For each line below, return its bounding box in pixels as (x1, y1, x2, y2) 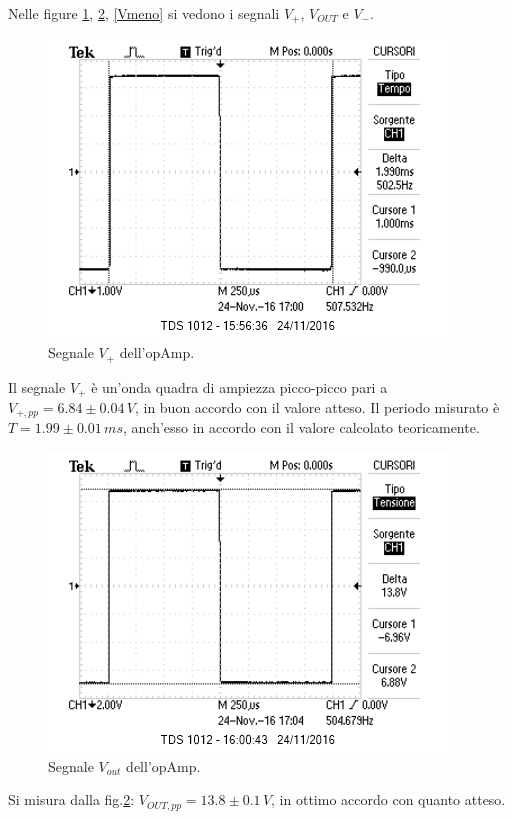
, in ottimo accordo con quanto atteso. (271, 789, 506, 810)
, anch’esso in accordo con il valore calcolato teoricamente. (122, 417, 480, 438)
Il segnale (8, 376, 66, 397)
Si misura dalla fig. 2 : (8, 789, 135, 810)
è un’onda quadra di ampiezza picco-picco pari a (91, 376, 388, 397)
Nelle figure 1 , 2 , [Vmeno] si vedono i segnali (8, 3, 280, 23)
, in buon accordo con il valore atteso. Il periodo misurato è (134, 396, 500, 417)
